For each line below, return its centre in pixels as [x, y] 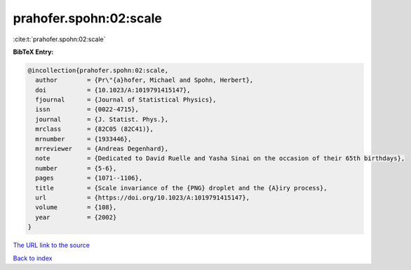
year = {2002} [76, 217]
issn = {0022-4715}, [87, 109]
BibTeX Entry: [33, 52]
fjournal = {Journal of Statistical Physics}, [126, 100]
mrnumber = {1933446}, [83, 139]
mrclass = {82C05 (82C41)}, [95, 129]
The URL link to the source [52, 246]
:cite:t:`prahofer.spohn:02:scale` [59, 39]
